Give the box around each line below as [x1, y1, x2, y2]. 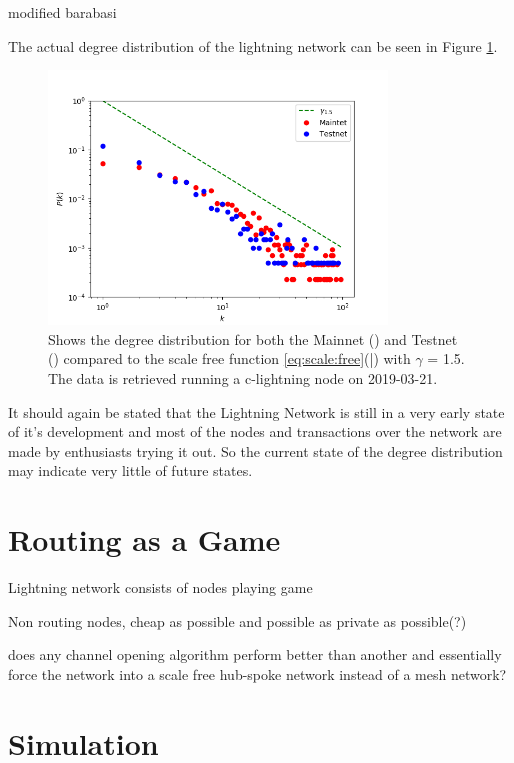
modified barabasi [8, 2, 117, 22]
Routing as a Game [8, 519, 281, 560]
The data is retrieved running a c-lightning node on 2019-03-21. [48, 368, 438, 389]
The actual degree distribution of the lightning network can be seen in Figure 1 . [8, 35, 498, 56]
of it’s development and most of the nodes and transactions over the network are [8, 421, 502, 442]
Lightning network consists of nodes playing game [8, 577, 313, 598]
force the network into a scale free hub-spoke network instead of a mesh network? [8, 663, 507, 684]
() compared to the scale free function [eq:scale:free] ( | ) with [48, 348, 411, 369]
